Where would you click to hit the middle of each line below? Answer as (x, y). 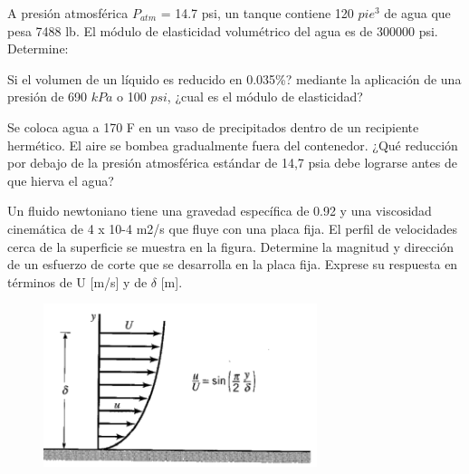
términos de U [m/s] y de (77, 281)
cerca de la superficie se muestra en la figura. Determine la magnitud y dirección (230, 246)
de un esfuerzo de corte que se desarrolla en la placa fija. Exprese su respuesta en (233, 264)
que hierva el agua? (61, 180)
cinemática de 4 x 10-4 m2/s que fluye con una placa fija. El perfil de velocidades (232, 228)
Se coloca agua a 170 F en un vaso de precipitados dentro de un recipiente (213, 126)
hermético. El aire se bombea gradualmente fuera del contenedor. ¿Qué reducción (233, 145)
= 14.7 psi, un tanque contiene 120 (257, 13)
